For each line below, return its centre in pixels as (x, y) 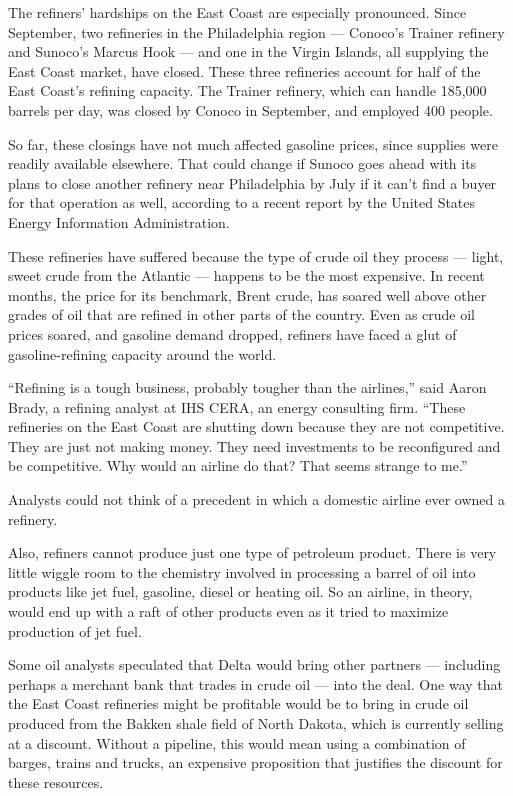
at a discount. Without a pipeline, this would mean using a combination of (237, 742)
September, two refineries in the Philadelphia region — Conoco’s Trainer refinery (256, 31)
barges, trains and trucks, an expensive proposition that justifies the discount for (255, 762)
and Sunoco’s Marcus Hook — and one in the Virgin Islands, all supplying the (248, 51)
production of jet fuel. (75, 630)
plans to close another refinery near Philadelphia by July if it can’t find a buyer (252, 182)
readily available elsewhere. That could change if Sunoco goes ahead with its (242, 163)
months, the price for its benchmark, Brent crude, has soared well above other (247, 294)
